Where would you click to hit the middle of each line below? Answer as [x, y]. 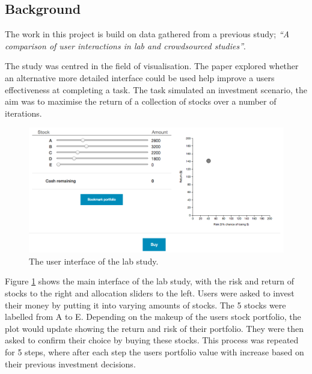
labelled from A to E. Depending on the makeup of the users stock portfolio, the [153, 317]
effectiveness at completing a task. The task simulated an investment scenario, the [156, 89]
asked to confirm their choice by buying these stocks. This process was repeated [152, 340]
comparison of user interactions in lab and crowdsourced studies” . [125, 45]
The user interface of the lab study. [94, 261]
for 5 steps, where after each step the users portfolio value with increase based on [154, 351]
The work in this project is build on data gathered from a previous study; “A [147, 34]
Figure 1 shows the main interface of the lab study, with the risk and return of [149, 281]
